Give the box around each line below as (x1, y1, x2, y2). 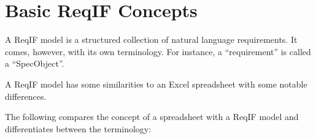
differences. (5, 89, 47, 102)
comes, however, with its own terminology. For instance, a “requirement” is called (5, 45, 311, 58)
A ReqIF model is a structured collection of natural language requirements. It (5, 33, 298, 46)
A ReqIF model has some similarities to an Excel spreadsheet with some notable (5, 77, 307, 90)
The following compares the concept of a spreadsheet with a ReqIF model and (5, 110, 299, 123)
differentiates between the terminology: (5, 122, 152, 135)
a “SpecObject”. (5, 57, 64, 70)
